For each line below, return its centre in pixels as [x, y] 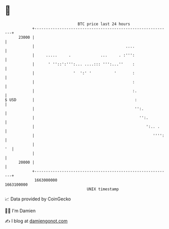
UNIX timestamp [103, 189]
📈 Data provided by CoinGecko [38, 199]
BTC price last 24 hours [104, 24]
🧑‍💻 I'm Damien [20, 211]
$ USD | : [71, 100]
